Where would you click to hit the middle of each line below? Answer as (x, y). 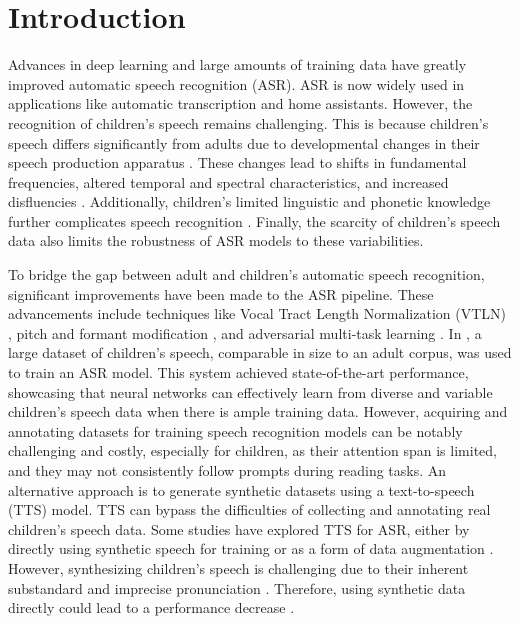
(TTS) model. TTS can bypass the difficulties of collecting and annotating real (249, 509)
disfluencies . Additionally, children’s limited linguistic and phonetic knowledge (249, 201)
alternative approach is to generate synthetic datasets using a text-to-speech (241, 489)
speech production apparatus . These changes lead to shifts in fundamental (237, 162)
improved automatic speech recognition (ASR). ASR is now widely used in (236, 83)
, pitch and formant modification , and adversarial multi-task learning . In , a (245, 332)
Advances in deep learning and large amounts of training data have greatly (237, 64)
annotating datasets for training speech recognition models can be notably (235, 430)
